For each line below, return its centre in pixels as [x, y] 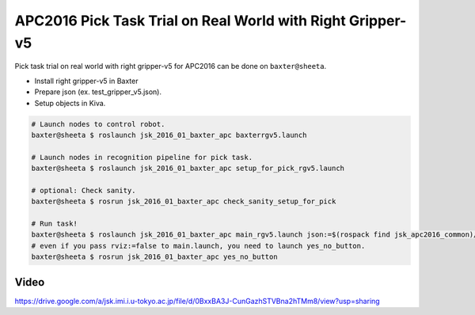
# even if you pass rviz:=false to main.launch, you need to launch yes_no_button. [198, 246]
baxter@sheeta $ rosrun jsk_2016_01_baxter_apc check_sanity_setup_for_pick [184, 201]
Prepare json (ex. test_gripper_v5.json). [98, 92]
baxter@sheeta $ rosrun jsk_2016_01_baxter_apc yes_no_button [154, 257]
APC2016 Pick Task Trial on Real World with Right [180, 21]
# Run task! [55, 224]
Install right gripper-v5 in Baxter [86, 81]
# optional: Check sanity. [84, 190]
